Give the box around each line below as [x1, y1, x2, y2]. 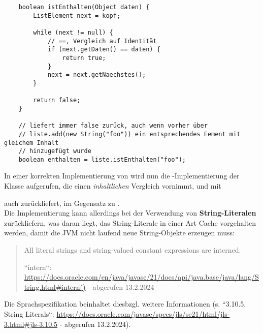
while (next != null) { [33, 28, 113, 36]
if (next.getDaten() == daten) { [47, 46, 160, 53]
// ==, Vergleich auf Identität [47, 37, 157, 45]
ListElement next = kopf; [33, 12, 121, 19]
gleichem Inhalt [4, 139, 59, 146]
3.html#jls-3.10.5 [4, 318, 58, 329]
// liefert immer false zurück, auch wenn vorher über [18, 122, 208, 130]
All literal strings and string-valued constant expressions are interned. [24, 245, 241, 255]
